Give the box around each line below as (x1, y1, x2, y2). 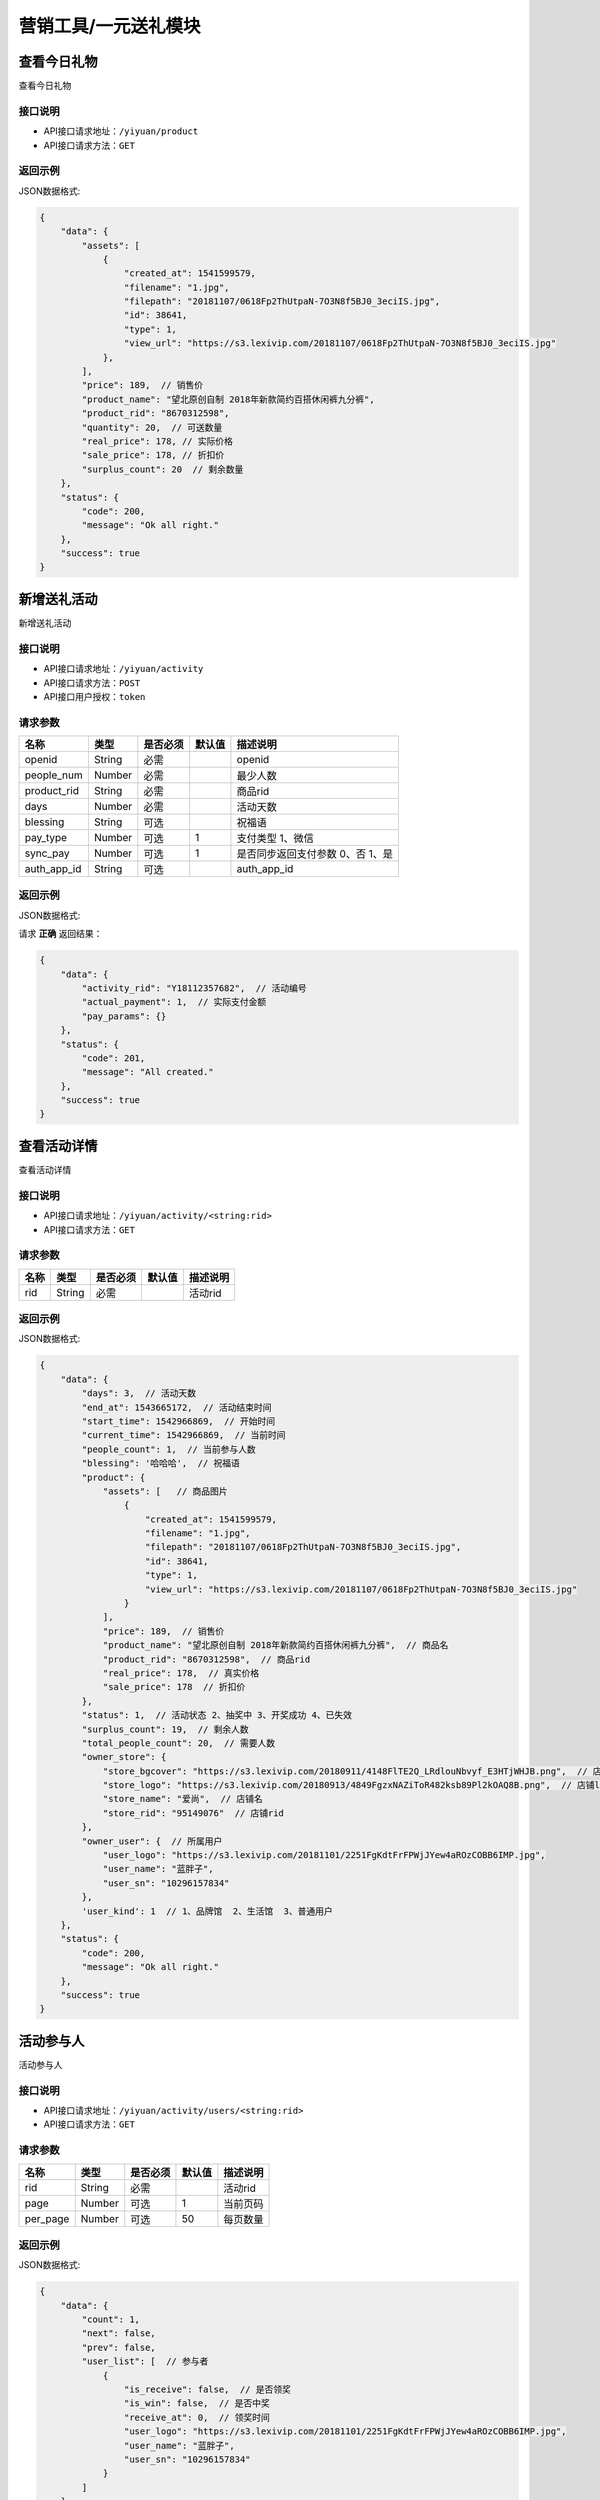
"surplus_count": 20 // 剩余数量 (81, 463, 244, 475)
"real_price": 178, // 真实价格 (102, 1667, 260, 1679)
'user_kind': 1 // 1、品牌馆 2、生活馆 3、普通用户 (81, 1905, 334, 1917)
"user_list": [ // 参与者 (81, 2356, 209, 2367)
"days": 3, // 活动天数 (81, 1388, 197, 1399)
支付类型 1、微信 (236, 831, 314, 845)
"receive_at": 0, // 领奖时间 (123, 2411, 270, 2423)
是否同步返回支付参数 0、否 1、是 (236, 847, 394, 861)
